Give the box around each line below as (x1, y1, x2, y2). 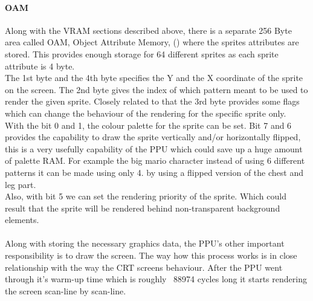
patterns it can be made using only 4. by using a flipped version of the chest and (5, 166, 303, 178)
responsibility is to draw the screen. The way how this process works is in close (5, 249, 297, 262)
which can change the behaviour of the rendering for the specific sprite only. (5, 106, 286, 119)
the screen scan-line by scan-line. (5, 284, 126, 297)
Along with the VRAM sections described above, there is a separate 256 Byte (5, 24, 292, 36)
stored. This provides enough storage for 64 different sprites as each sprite (5, 47, 279, 60)
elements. (5, 213, 39, 226)
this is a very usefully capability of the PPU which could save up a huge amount (5, 142, 303, 155)
